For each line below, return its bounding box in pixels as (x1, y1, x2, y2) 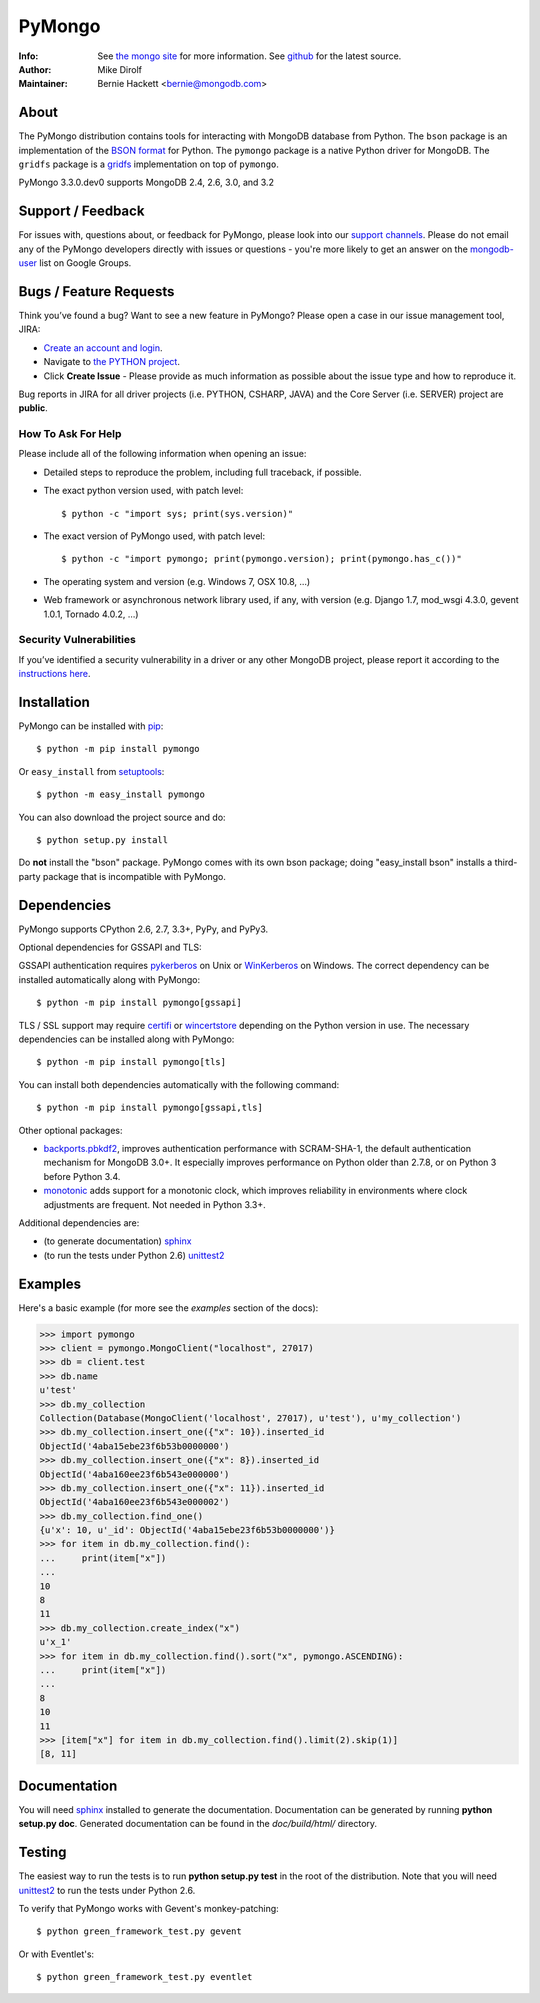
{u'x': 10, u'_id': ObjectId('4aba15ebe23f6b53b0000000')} (39, 1525, 335, 1536)
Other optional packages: (18, 1124, 124, 1136)
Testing (18, 1844, 67, 1861)
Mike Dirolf (97, 63, 143, 75)
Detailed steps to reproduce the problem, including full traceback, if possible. (43, 466, 362, 478)
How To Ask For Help (18, 427, 122, 441)
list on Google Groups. (39, 257, 132, 269)
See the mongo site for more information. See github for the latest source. (97, 50, 402, 62)
